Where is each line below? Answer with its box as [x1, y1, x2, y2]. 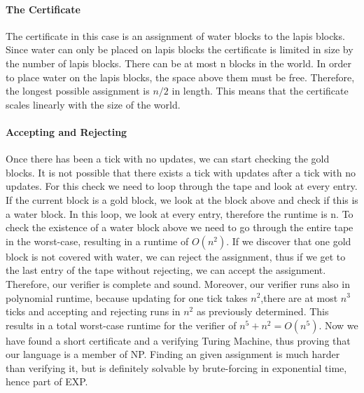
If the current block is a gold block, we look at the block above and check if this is [6, 192, 358, 207]
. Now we [318, 317, 358, 332]
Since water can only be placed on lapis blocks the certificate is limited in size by [6, 42, 353, 57]
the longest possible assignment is [6, 83, 150, 98]
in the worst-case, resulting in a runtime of [6, 233, 189, 248]
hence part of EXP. [6, 374, 88, 389]
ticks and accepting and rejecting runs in [6, 304, 181, 319]
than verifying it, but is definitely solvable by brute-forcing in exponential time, [6, 360, 347, 375]
